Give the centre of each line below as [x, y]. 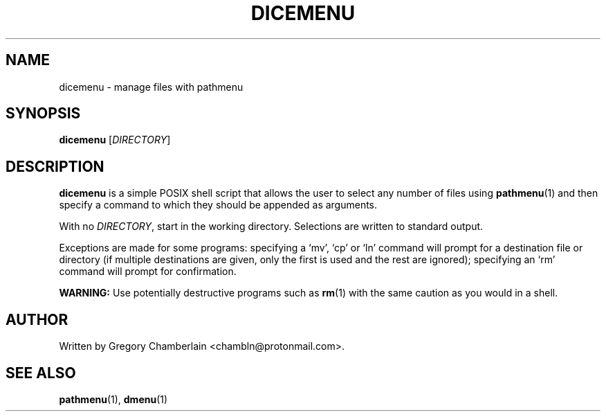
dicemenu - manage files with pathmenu [151, 87]
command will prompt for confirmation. [148, 272]
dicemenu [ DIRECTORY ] [115, 140]
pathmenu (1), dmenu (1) [113, 399]
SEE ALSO [41, 373]
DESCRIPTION [55, 166]
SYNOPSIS [43, 114]
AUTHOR [37, 319]
